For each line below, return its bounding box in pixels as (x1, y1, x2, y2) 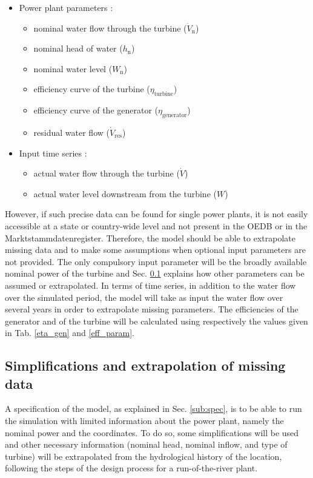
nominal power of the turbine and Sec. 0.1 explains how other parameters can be (5, 267, 305, 280)
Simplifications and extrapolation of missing (5, 356, 286, 375)
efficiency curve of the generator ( (33, 104, 159, 116)
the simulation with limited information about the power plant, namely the (5, 414, 284, 427)
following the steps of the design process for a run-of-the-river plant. (5, 462, 258, 474)
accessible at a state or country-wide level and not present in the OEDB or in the (5, 219, 308, 232)
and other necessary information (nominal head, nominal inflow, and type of (5, 438, 288, 451)
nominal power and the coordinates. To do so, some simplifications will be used (5, 426, 299, 439)
